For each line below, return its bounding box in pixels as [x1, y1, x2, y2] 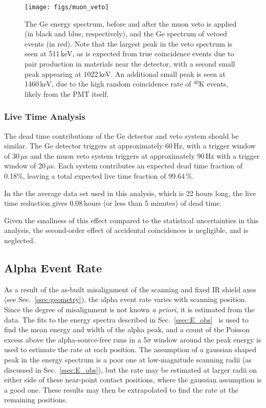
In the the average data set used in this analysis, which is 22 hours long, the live [4, 187, 256, 198]
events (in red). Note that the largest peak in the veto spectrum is [25, 38, 232, 49]
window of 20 [4, 160, 46, 171]
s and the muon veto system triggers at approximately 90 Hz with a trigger [25, 150, 260, 161]
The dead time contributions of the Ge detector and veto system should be [4, 130, 239, 141]
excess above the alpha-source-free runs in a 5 [4, 334, 147, 345]
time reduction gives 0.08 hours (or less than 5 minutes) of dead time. [4, 198, 222, 208]
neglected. [4, 234, 35, 245]
